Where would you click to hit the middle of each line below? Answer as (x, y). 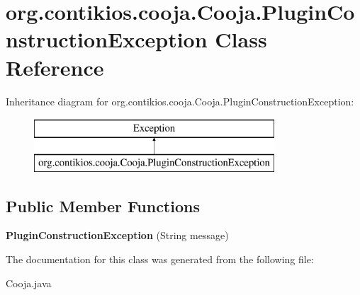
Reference (55, 67)
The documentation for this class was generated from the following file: (160, 259)
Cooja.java (29, 283)
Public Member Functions (103, 206)
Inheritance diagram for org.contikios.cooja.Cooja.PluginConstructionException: (180, 101)
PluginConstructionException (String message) (117, 235)
